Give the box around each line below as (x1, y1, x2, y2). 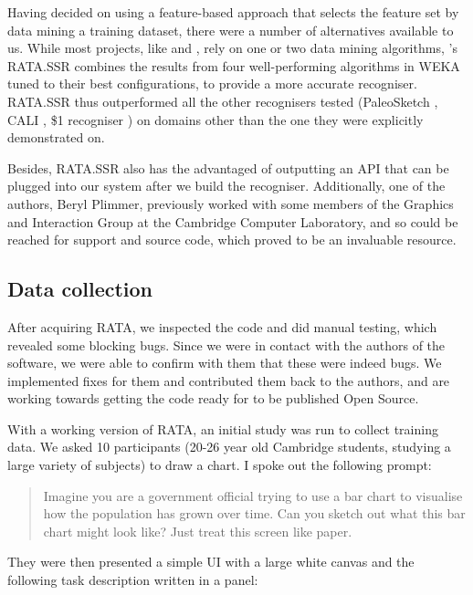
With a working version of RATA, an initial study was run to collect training (7, 419, 438, 438)
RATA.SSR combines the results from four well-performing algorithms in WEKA (7, 56, 460, 75)
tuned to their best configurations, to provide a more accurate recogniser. (7, 74, 417, 93)
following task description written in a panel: (7, 570, 258, 590)
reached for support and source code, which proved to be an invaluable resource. (7, 230, 457, 249)
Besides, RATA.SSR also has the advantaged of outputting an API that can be (7, 158, 449, 177)
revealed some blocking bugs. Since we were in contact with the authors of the (7, 335, 446, 354)
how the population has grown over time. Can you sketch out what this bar (43, 504, 466, 523)
